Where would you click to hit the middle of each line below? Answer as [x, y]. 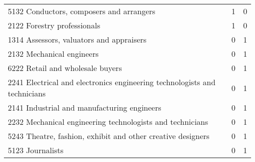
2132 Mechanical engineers [53, 54]
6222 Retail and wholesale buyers [65, 68]
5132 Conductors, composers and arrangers [82, 11]
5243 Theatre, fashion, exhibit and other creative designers [109, 136]
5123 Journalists [36, 150]
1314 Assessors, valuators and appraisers [77, 39]
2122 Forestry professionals [54, 25]
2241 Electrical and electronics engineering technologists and [112, 82]
